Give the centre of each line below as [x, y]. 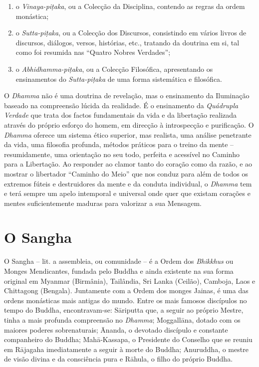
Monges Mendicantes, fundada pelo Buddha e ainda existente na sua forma [119, 271]
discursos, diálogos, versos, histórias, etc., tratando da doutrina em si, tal [128, 42]
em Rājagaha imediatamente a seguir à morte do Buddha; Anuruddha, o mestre [126, 349]
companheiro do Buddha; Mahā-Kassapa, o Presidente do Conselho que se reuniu [128, 339]
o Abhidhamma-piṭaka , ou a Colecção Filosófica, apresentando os [114, 69]
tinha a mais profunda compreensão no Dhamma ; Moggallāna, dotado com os [122, 319]
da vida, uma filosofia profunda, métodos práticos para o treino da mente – [119, 144]
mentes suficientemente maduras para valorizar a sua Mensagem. [103, 203]
